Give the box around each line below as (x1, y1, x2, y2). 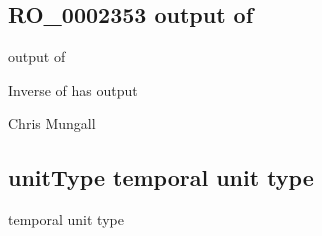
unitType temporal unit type (8, 162, 314, 193)
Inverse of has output (8, 79, 138, 100)
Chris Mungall (8, 113, 96, 134)
